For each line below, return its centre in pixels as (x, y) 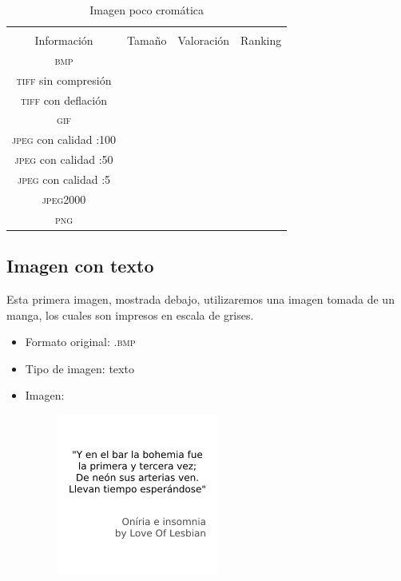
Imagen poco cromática (147, 10)
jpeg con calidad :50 (64, 159)
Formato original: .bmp (80, 342)
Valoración (204, 40)
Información (64, 40)
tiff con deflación (64, 99)
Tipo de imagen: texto (79, 368)
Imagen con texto (80, 266)
